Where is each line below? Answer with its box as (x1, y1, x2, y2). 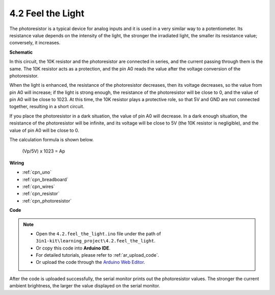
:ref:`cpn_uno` (22, 169, 52, 176)
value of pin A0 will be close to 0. (9, 127, 79, 133)
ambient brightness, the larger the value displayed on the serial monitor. (9, 283, 160, 289)
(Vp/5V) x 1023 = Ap (22, 148, 66, 154)
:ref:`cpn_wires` (22, 183, 56, 189)
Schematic (9, 49, 33, 55)
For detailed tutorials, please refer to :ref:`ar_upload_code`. (36, 252, 159, 258)
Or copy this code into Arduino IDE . (36, 245, 111, 251)
